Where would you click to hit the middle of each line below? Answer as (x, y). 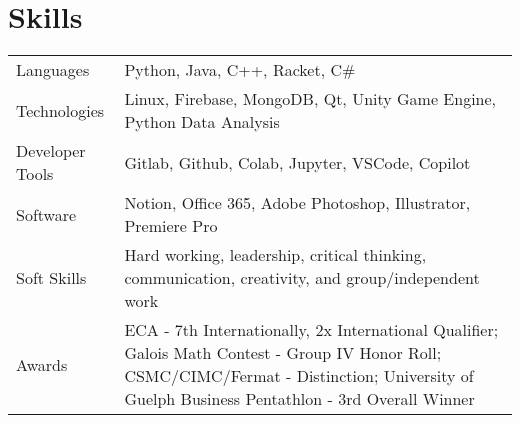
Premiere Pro (171, 226)
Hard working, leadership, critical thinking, (275, 255)
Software (46, 214)
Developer (51, 151)
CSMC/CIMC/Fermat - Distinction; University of (299, 376)
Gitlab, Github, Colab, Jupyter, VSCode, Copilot (297, 162)
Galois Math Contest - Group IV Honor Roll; (283, 353)
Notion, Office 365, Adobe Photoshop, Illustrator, (297, 203)
